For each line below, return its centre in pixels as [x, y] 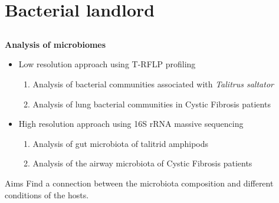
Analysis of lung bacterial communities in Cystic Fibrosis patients [152, 104]
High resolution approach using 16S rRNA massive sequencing [131, 124]
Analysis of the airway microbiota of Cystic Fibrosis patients [142, 163]
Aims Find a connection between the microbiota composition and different [139, 183]
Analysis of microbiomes [55, 44]
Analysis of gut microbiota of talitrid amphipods [121, 143]
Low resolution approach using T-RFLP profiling [107, 64]
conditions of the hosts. [47, 194]
